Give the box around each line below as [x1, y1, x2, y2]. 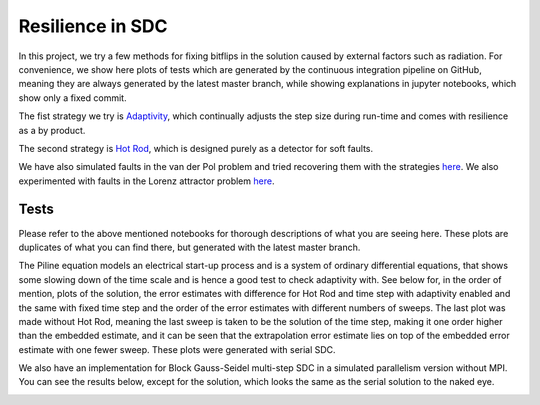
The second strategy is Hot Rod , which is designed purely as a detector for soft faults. [18, 142, 374, 154]
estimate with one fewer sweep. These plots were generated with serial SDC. [18, 343, 336, 355]
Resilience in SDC [18, 15, 168, 37]
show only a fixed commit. [18, 91, 127, 104]
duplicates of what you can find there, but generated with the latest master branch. [18, 241, 361, 253]
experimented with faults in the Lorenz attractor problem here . [18, 175, 275, 187]
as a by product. [18, 124, 86, 136]
